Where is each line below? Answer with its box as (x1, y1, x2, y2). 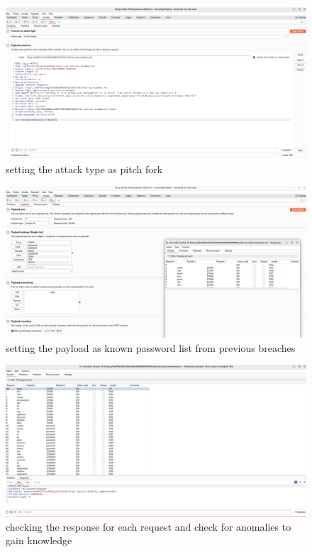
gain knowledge (6, 533, 72, 548)
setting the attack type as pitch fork (6, 161, 163, 176)
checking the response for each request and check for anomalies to (6, 519, 291, 534)
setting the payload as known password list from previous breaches (6, 340, 296, 355)
